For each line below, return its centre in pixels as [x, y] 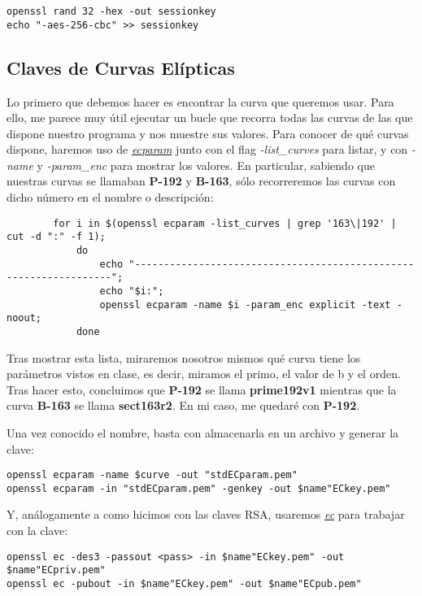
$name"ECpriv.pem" [56, 570]
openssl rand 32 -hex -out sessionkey [111, 11]
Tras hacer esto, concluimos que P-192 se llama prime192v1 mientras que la [202, 389]
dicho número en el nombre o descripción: [110, 197]
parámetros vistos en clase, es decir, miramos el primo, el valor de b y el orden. [204, 374]
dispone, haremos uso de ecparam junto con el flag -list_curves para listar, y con [207, 149]
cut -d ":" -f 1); [56, 237]
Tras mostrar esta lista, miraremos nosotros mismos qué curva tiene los [184, 357]
